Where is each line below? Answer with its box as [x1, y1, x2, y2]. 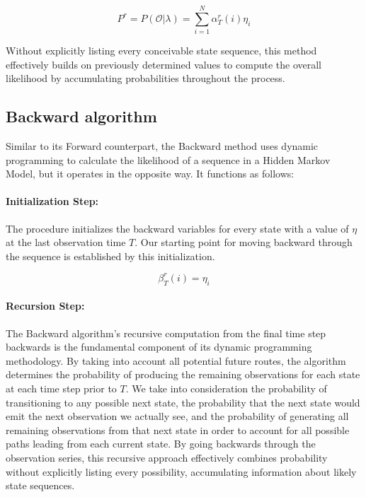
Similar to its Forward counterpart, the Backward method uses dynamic [6, 139, 319, 153]
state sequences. [6, 478, 75, 493]
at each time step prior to [6, 380, 117, 395]
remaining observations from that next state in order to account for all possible [6, 422, 350, 437]
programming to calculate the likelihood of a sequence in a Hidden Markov [6, 152, 331, 167]
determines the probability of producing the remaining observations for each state [6, 367, 360, 382]
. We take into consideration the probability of [125, 380, 327, 395]
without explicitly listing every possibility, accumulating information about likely [6, 464, 357, 479]
